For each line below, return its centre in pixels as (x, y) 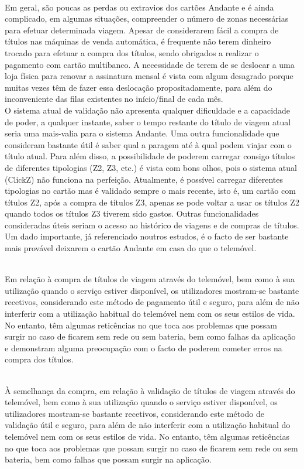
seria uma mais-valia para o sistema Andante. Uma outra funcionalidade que (142, 133)
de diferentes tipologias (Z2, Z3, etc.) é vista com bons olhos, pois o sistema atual (151, 167)
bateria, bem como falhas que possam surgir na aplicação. (108, 459)
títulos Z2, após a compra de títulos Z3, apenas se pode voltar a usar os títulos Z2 (152, 202)
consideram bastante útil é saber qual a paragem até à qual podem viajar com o (148, 144)
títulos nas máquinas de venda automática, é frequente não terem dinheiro (138, 41)
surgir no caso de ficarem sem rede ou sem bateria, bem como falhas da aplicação (150, 336)
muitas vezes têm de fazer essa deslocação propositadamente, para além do (139, 87)
